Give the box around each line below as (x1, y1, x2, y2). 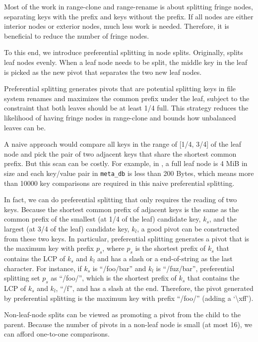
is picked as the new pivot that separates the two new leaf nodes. (4, 66, 202, 77)
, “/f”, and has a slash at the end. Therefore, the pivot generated (56, 283, 254, 293)
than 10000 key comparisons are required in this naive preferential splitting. (4, 177, 235, 188)
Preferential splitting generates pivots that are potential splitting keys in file (4, 83, 236, 94)
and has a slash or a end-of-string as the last (97, 253, 233, 263)
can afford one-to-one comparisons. (4, 329, 110, 339)
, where (102, 243, 125, 253)
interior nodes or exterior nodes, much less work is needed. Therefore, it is (4, 21, 229, 31)
